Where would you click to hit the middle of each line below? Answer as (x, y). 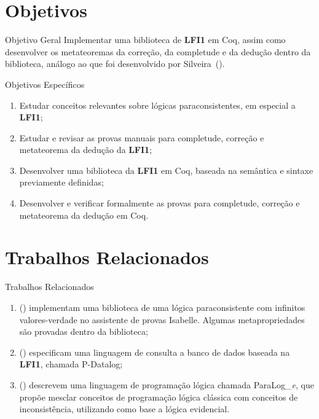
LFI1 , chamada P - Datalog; (71, 364)
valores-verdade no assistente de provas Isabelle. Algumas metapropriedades (162, 319)
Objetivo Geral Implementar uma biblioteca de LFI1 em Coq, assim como (145, 40)
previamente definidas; (61, 182)
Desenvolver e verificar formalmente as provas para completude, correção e (159, 203)
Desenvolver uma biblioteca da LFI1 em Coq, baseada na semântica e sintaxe (166, 170)
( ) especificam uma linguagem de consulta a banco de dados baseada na (155, 352)
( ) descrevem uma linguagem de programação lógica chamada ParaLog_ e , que (167, 384)
